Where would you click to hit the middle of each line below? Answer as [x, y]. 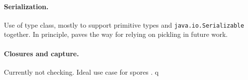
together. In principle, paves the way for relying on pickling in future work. [116, 34]
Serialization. [26, 6]
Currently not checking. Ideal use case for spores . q [81, 72]
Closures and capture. [41, 53]
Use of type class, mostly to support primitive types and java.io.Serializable [124, 24]
